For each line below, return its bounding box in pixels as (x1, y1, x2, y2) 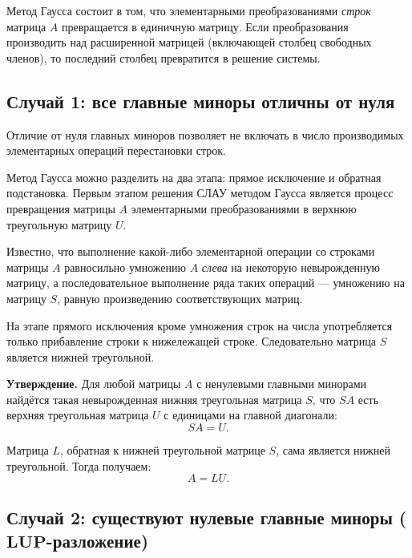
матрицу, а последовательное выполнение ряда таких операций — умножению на (6, 274, 405, 291)
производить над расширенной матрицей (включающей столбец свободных (6, 34, 372, 51)
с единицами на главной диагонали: (164, 406, 337, 423)
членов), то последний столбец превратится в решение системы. (6, 49, 321, 66)
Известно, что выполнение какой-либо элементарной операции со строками (6, 243, 375, 260)
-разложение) (46, 528, 149, 553)
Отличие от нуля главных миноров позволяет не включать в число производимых (6, 126, 404, 143)
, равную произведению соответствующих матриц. (57, 289, 303, 306)
